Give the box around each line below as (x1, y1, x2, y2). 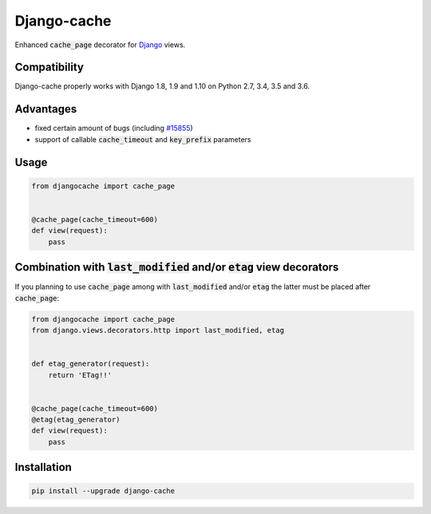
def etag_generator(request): (31, 359, 150, 369)
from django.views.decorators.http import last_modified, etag (31, 326, 285, 334)
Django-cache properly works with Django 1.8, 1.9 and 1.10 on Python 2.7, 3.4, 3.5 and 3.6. (14, 81, 310, 91)
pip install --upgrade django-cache (31, 487, 176, 496)
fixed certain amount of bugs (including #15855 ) (34, 124, 193, 133)
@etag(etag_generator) (31, 415, 121, 425)
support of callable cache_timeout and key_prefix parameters (34, 134, 251, 144)
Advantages (14, 102, 77, 116)
